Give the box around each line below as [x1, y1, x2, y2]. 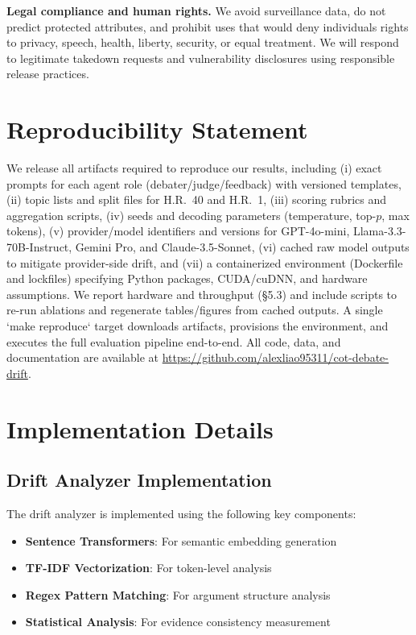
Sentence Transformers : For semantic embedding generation [25, 532, 337, 549]
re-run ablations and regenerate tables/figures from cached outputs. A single [6, 301, 383, 318]
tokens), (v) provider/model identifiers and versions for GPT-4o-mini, [6, 222, 350, 239]
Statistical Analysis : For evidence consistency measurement [25, 613, 331, 630]
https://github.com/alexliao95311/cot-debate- [162, 349, 389, 366]
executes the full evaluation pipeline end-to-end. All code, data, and [6, 333, 341, 350]
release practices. [6, 65, 89, 82]
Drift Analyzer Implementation [6, 467, 272, 492]
